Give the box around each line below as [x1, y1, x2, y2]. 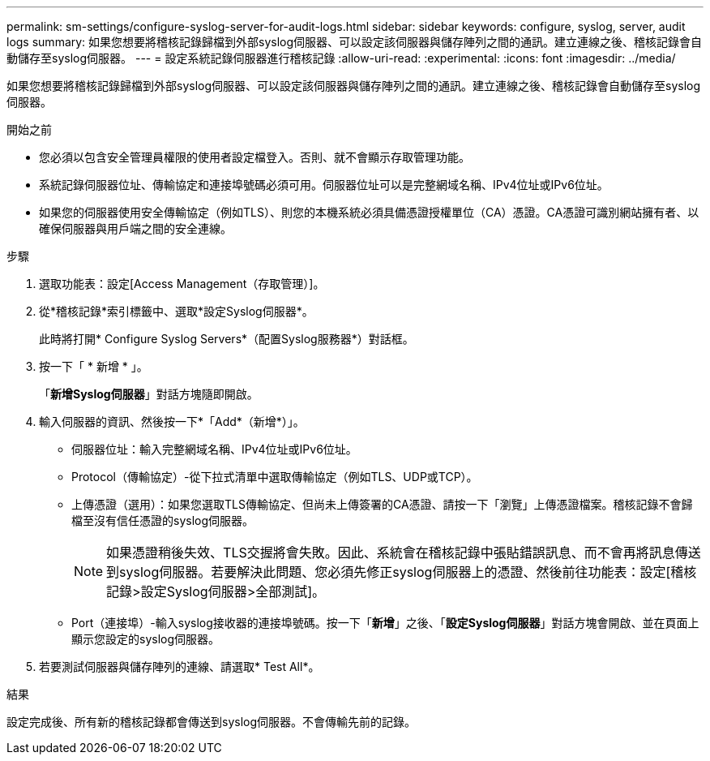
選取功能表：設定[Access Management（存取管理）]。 [39, 277, 325, 290]
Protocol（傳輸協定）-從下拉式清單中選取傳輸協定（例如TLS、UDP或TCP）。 [71, 470, 478, 484]
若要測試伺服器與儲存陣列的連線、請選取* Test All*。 [39, 660, 320, 673]
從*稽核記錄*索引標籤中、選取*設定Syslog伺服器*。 [39, 304, 314, 318]
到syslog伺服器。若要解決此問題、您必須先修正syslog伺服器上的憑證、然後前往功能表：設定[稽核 [106, 564, 697, 580]
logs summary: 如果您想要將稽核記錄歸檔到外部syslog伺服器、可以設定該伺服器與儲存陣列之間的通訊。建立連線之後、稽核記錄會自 [6, 35, 703, 49]
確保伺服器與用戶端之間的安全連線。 [39, 221, 232, 235]
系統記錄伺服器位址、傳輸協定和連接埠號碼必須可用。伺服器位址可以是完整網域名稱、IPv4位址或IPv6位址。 [39, 178, 609, 191]
